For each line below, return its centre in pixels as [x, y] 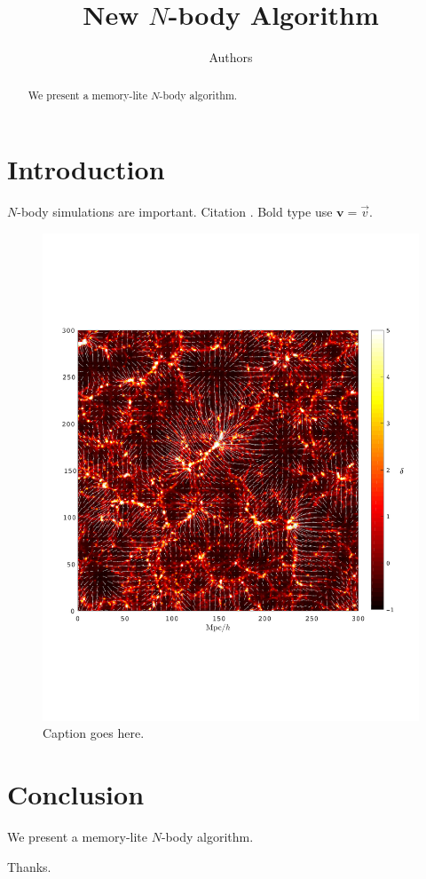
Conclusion [76, 793]
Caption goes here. [94, 733]
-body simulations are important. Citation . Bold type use [175, 212]
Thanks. [29, 866]
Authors [231, 57]
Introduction [86, 169]
